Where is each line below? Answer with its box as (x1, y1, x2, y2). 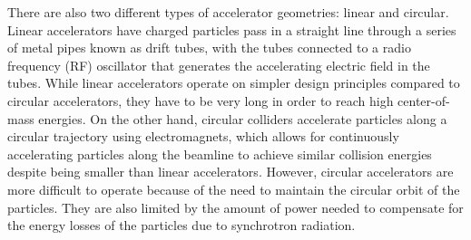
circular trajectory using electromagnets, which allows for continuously (7, 127, 399, 146)
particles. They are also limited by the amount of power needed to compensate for (7, 197, 464, 216)
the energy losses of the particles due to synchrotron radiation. (7, 216, 356, 235)
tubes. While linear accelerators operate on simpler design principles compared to (7, 73, 460, 92)
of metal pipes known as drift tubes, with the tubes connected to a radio (7, 38, 411, 57)
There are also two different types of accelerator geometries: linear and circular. (7, 3, 449, 21)
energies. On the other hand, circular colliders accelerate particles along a (38, 109, 447, 128)
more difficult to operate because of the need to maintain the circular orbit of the (7, 179, 460, 198)
